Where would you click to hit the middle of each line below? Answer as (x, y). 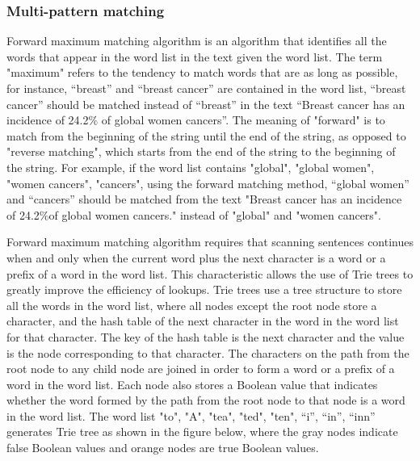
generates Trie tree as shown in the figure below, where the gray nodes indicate (202, 432)
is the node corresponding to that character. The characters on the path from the (208, 352)
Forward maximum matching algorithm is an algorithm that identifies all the (197, 41)
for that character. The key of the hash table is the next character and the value (206, 336)
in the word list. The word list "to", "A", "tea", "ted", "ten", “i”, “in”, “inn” (191, 415)
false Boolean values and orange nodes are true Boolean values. (163, 448)
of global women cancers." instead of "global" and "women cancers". (215, 214)
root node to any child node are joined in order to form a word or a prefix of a (201, 369)
